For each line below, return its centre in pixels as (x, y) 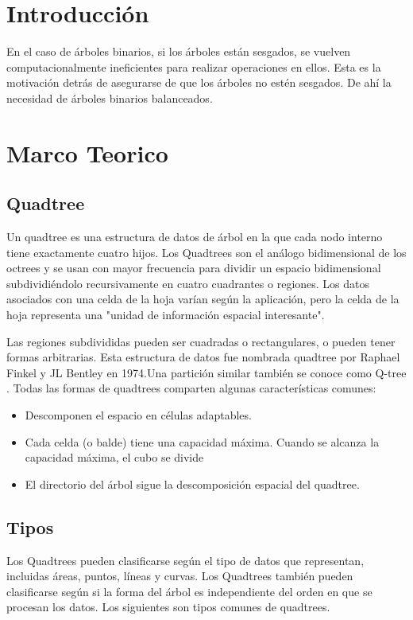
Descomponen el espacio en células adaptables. (138, 415)
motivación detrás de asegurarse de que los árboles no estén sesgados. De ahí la (199, 82)
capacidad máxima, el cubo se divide (114, 457)
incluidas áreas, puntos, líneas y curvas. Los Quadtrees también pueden (180, 576)
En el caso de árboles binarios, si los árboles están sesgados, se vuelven (179, 51)
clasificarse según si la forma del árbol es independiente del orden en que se (189, 591)
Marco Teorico (87, 152)
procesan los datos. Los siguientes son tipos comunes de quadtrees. (168, 607)
